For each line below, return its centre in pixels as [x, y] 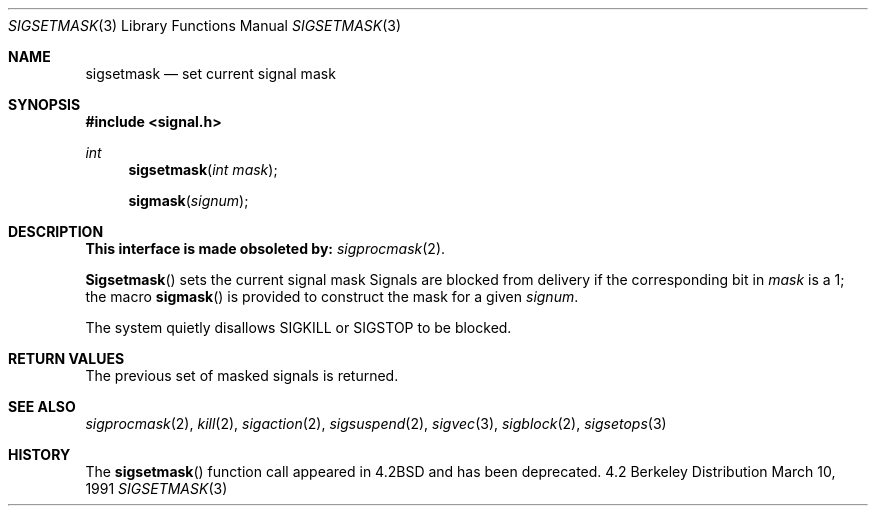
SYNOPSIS [44, 104]
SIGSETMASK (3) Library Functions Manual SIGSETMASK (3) [205, 25]
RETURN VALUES [66, 358]
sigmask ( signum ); [188, 200]
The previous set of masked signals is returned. [242, 375]
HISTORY [39, 454]
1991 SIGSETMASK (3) [156, 488]
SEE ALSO [42, 406]
